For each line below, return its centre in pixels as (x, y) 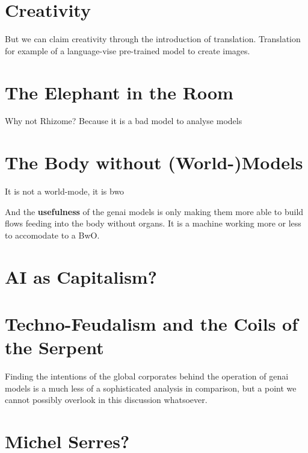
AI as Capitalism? (81, 276)
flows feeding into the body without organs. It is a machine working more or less (153, 223)
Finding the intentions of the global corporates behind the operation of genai (147, 376)
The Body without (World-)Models (154, 162)
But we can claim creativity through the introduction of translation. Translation (153, 39)
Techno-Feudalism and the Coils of (152, 324)
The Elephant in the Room (119, 92)
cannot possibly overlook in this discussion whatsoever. (106, 400)
